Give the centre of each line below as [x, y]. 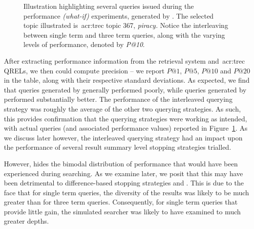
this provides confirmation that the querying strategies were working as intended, [126, 118]
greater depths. [26, 221]
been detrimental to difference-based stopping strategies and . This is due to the [124, 183]
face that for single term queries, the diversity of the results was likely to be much [127, 192]
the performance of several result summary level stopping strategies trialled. [118, 147]
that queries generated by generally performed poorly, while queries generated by [125, 89]
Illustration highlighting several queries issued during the [109, 6]
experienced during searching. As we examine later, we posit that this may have [124, 173]
